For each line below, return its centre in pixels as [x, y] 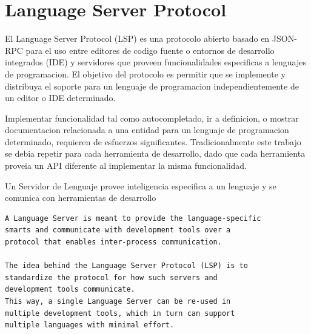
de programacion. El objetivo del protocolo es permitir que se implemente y [145, 74]
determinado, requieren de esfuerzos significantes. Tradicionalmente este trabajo [153, 141]
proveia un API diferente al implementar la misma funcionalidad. [126, 165]
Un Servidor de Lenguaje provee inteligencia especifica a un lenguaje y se [141, 185]
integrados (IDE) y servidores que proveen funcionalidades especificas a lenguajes [155, 62]
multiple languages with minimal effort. [90, 325]
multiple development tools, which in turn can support [120, 313]
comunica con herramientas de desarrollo [81, 198]
